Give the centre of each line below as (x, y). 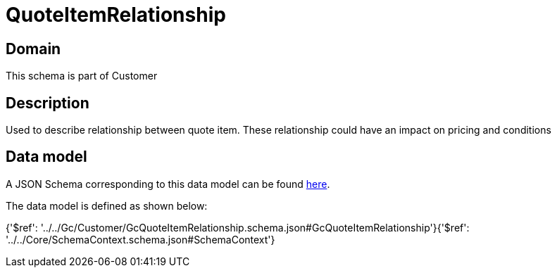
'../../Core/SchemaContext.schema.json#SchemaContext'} (140, 239)
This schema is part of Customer (82, 76)
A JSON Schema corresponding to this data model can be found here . (168, 184)
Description (48, 103)
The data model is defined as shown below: (107, 205)
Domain (33, 49)
